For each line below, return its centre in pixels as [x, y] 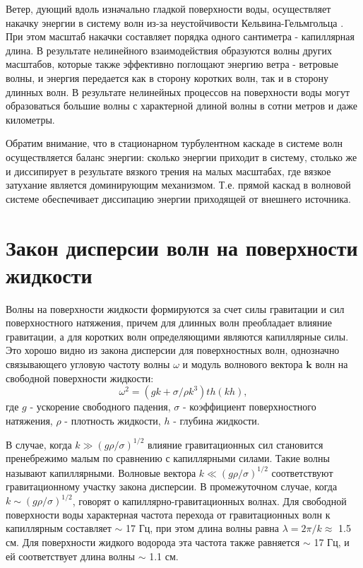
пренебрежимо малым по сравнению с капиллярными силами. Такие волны [168, 458]
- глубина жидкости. [216, 420]
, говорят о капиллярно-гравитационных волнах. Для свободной [209, 501]
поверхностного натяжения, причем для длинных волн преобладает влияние [169, 323]
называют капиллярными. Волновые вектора [101, 472]
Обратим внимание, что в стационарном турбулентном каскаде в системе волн [174, 143]
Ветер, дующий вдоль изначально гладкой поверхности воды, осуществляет [168, 8]
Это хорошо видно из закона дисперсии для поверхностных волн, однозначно [173, 350]
